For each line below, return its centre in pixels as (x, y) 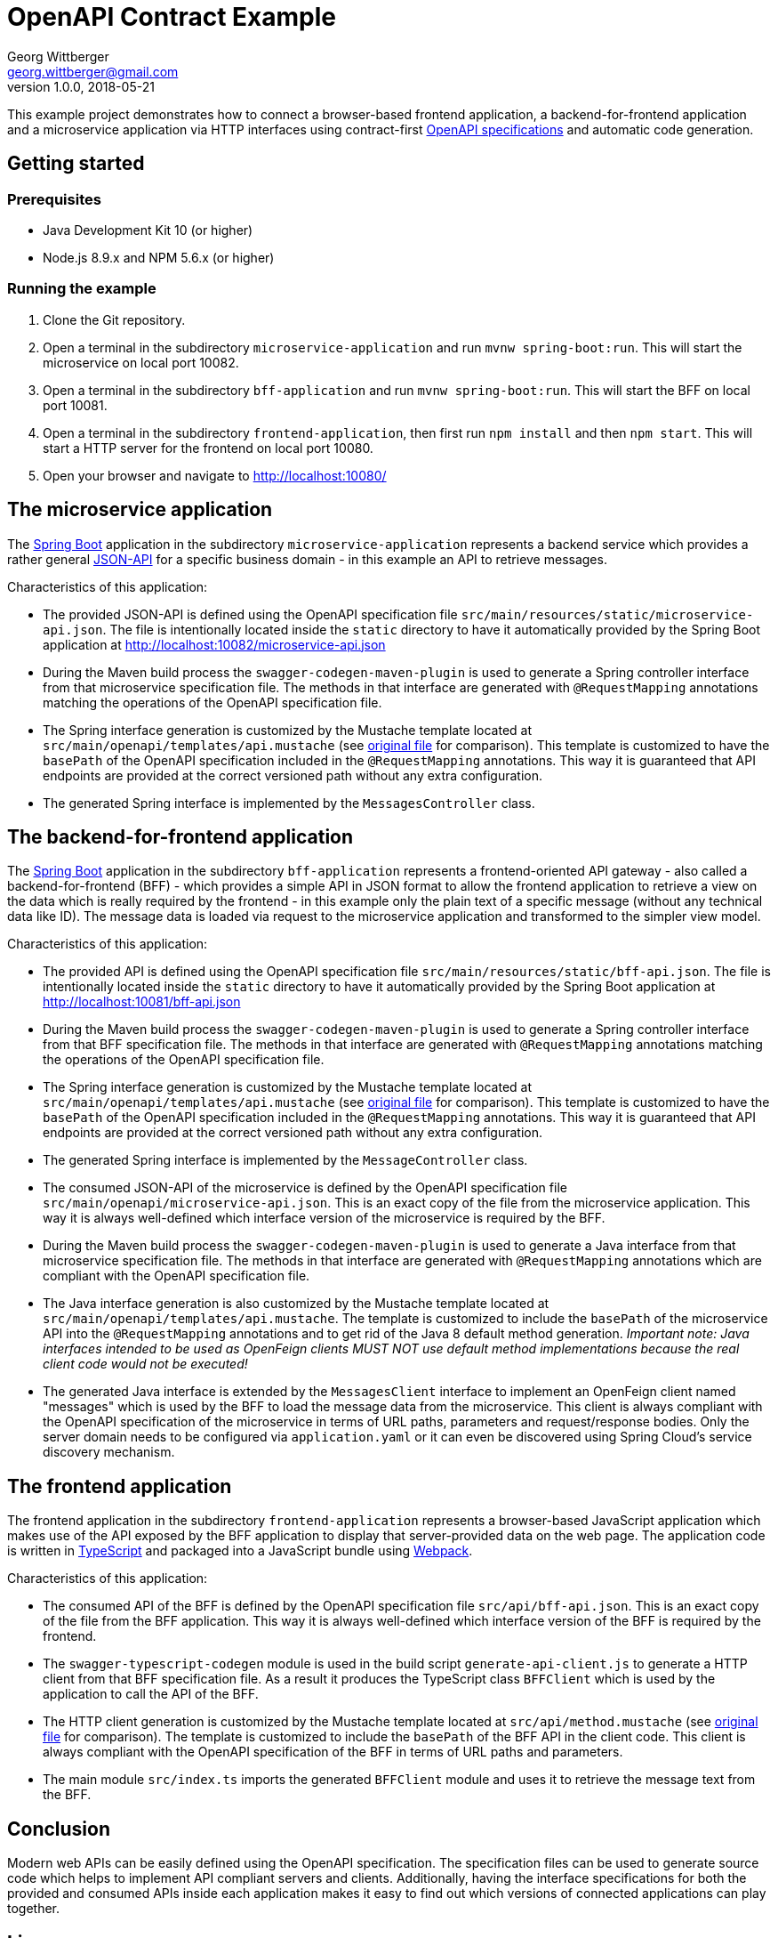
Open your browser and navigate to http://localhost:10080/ (215, 475)
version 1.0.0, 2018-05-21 (81, 86)
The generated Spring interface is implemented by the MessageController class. (285, 1160)
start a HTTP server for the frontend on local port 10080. (208, 448)
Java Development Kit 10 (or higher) (148, 230)
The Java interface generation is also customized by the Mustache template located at (296, 1304)
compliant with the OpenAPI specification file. (176, 1276)
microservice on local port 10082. (141, 362)
